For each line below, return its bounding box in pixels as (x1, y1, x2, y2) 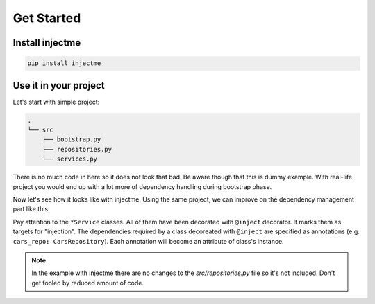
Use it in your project (12, 80, 105, 91)
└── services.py (42, 155, 97, 163)
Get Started (12, 10, 81, 26)
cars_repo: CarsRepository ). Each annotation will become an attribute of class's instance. (12, 237, 284, 245)
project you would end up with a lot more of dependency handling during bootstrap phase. (12, 182, 272, 190)
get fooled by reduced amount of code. (31, 278, 144, 287)
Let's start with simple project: (12, 98, 100, 106)
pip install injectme (27, 60, 101, 67)
